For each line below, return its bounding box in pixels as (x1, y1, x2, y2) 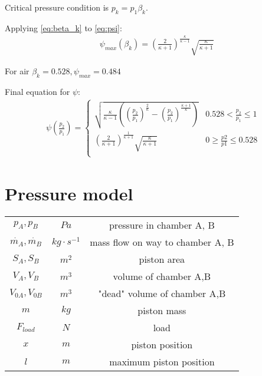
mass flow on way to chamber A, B (90, 235, 234, 249)
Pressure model (5, 182, 133, 206)
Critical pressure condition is (5, 1, 109, 13)
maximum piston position (109, 355, 215, 369)
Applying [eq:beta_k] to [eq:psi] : (5, 21, 122, 34)
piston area (139, 252, 185, 266)
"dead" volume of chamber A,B (98, 286, 226, 301)
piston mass (137, 304, 186, 318)
